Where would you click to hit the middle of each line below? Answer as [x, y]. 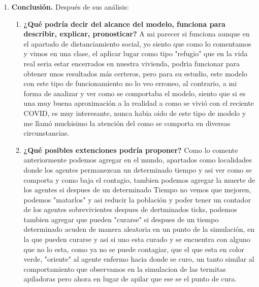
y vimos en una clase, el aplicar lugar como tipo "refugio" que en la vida [136, 53]
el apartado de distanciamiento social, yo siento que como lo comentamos [137, 43]
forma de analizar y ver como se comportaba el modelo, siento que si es [135, 93]
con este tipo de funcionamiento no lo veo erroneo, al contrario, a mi [130, 83]
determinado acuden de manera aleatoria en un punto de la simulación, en [139, 229]
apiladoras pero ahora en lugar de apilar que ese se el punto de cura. [130, 279]
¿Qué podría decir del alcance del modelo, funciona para [124, 24]
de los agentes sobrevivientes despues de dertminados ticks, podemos [130, 209]
